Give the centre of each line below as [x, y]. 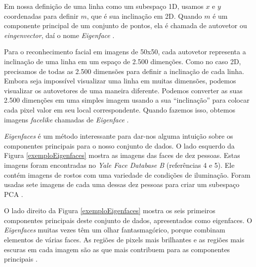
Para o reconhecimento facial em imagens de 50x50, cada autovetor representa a [125, 52]
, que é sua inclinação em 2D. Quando [144, 16]
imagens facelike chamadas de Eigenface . [66, 119]
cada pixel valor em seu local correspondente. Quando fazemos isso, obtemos [120, 109]
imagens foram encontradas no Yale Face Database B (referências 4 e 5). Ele [119, 165]
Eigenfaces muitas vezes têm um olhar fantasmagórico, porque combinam [115, 230]
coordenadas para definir [41, 16]
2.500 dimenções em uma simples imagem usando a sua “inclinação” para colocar [127, 100]
